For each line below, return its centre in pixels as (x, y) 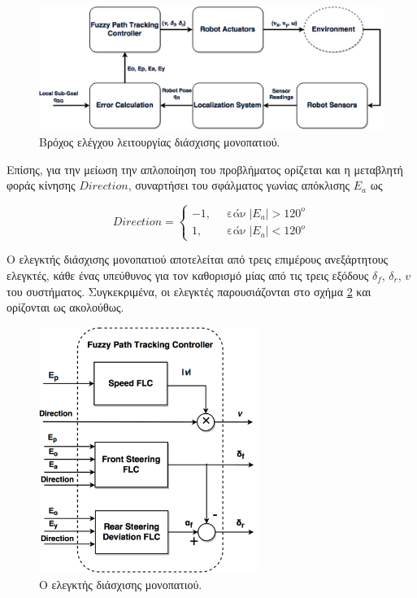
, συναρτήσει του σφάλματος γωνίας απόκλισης (239, 185)
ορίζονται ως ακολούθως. (65, 307)
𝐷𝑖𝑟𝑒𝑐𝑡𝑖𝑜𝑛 (137, 223)
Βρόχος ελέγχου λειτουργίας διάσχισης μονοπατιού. (160, 141)
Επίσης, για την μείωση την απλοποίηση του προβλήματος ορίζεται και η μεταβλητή (205, 169)
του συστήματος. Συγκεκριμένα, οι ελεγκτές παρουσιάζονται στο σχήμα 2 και (189, 291)
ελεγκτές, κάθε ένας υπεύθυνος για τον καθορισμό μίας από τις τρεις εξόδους (188, 275)
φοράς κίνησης (41, 185)
